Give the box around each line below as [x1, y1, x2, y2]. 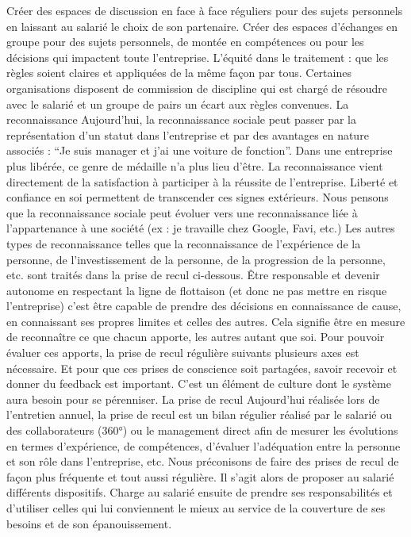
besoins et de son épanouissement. [6, 515, 172, 531]
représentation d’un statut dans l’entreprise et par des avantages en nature [6, 126, 369, 143]
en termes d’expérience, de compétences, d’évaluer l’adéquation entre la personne [6, 437, 401, 454]
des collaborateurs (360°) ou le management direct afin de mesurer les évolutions [6, 422, 398, 439]
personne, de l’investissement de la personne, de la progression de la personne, [6, 251, 386, 267]
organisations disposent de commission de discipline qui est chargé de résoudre [6, 79, 387, 96]
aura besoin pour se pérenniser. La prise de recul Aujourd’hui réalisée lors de [6, 390, 380, 407]
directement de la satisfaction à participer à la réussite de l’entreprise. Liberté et [6, 173, 398, 190]
